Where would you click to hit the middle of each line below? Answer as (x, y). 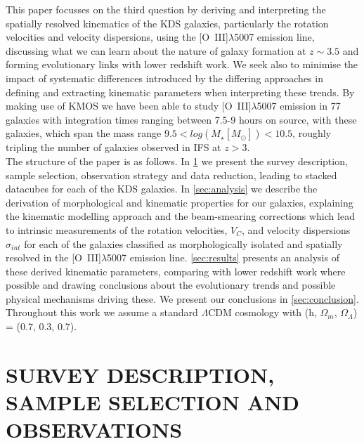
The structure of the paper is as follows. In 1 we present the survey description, (177, 161)
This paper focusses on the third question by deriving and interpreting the (166, 9)
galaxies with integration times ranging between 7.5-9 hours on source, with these (181, 119)
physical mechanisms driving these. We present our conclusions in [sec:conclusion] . (182, 298)
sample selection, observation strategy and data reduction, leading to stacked (171, 175)
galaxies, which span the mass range (84, 133)
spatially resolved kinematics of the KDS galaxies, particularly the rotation (167, 23)
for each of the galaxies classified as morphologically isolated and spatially (183, 243)
